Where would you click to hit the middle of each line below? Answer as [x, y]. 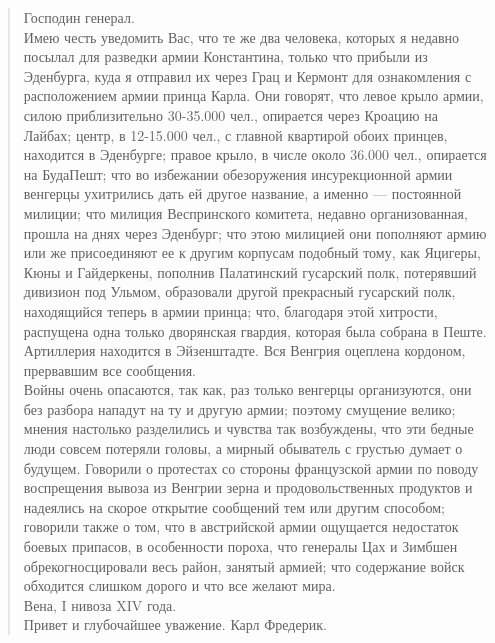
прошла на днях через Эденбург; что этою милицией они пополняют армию [255, 232]
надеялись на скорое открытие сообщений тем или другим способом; [234, 506]
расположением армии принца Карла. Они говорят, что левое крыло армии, [253, 95]
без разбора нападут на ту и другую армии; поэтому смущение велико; [239, 408]
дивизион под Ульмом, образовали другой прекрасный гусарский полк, [239, 291]
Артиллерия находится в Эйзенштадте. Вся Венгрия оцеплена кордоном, [244, 350]
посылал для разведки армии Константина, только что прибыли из [225, 56]
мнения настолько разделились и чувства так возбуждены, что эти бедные [248, 428]
